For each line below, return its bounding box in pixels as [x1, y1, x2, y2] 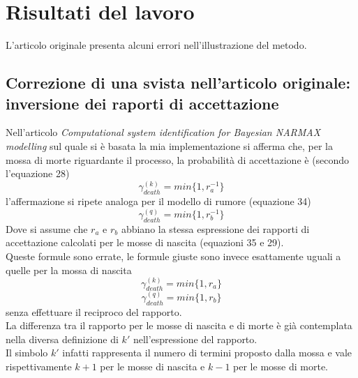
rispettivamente [6, 358, 72, 373]
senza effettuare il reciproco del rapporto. [6, 304, 182, 319]
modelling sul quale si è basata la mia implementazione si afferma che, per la [6, 138, 333, 153]
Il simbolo [6, 345, 48, 360]
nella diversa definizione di [6, 331, 119, 346]
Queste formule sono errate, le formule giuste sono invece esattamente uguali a [6, 248, 341, 263]
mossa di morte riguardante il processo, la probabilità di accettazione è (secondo [6, 152, 350, 167]
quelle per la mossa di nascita [6, 262, 132, 277]
